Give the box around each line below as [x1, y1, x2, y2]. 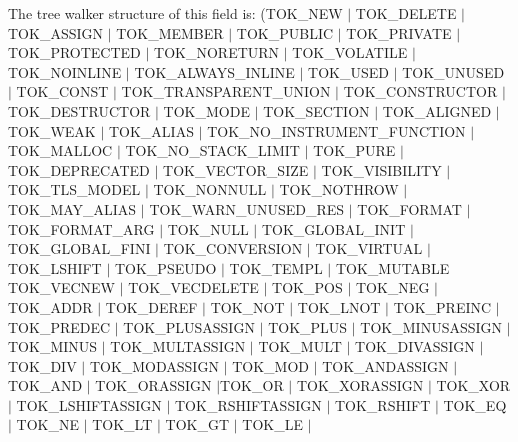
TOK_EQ [443, 394, 507, 415]
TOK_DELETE [355, 3, 457, 23]
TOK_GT [165, 414, 230, 435]
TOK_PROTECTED [8, 42, 141, 63]
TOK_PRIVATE [346, 22, 452, 43]
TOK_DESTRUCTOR [8, 100, 151, 121]
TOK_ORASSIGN [95, 375, 212, 396]
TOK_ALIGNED [382, 100, 492, 121]
